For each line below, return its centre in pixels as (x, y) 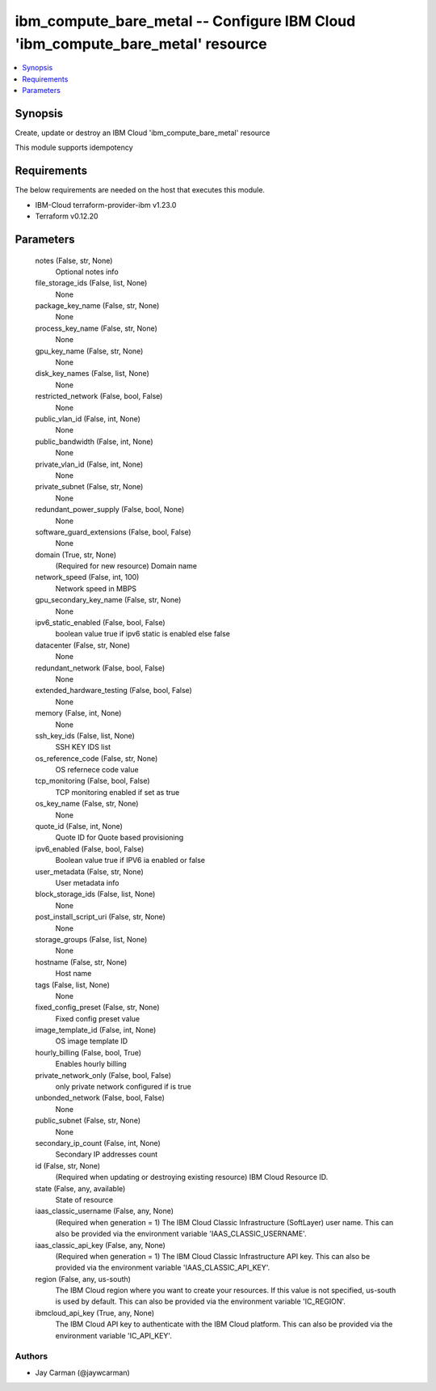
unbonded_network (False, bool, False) (100, 1098)
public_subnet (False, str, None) (88, 1121)
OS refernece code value (97, 770)
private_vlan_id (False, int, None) (89, 464)
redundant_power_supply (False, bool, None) (110, 509)
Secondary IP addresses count (107, 1154)
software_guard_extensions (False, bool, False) (113, 532)
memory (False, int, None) (78, 713)
